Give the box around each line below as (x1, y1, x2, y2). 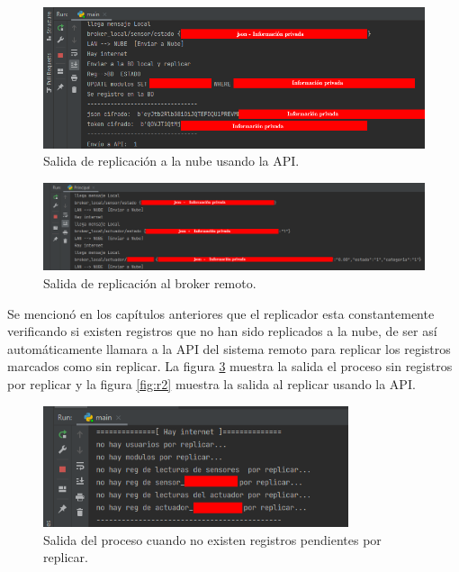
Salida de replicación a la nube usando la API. (43, 151, 300, 170)
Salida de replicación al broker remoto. (43, 273, 256, 292)
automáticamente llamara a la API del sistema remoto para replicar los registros (7, 339, 451, 358)
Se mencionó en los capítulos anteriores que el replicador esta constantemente (7, 304, 435, 322)
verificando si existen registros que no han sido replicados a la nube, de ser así (7, 322, 437, 340)
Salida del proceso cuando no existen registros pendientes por (43, 530, 382, 549)
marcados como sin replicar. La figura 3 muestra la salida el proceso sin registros (7, 357, 453, 376)
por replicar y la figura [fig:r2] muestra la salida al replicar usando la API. (7, 374, 416, 393)
